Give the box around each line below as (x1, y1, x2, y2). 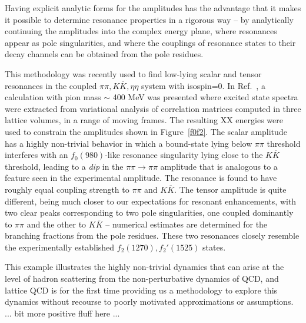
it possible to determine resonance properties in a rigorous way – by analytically (5, 13, 294, 25)
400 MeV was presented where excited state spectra (112, 91, 298, 103)
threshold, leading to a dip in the (5, 160, 124, 172)
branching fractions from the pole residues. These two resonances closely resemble (5, 229, 300, 242)
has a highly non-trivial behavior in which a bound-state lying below (5, 137, 252, 149)
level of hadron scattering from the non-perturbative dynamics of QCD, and (5, 272, 279, 285)
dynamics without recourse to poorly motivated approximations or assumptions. (5, 295, 294, 308)
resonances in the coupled (5, 79, 97, 91)
